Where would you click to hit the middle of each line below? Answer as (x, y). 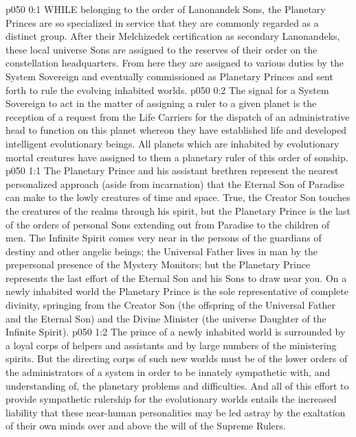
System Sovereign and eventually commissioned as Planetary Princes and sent (169, 76)
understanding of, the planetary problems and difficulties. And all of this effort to (177, 385)
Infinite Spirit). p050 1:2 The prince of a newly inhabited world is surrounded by (176, 332)
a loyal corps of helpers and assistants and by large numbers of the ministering (171, 345)
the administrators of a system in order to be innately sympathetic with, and (168, 372)
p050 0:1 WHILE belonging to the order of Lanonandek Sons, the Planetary (166, 9)
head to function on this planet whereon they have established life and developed (176, 130)
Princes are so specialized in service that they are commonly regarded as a (162, 22)
